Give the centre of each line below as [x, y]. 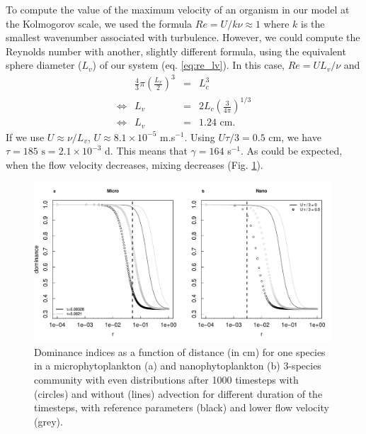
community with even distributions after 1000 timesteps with [166, 379]
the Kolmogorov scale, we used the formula [99, 23]
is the [313, 23]
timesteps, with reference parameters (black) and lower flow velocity [182, 407]
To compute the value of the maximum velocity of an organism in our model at [178, 9]
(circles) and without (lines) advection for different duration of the [178, 393]
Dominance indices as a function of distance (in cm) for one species [180, 351]
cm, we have [295, 137]
